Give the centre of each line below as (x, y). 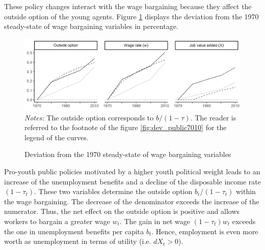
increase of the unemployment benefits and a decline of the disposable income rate (132, 181)
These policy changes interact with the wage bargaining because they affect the (128, 6)
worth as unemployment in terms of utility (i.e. (78, 241)
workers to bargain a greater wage (57, 221)
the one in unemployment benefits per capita (74, 231)
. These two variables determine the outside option (113, 191)
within (246, 191)
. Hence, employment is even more (205, 231)
